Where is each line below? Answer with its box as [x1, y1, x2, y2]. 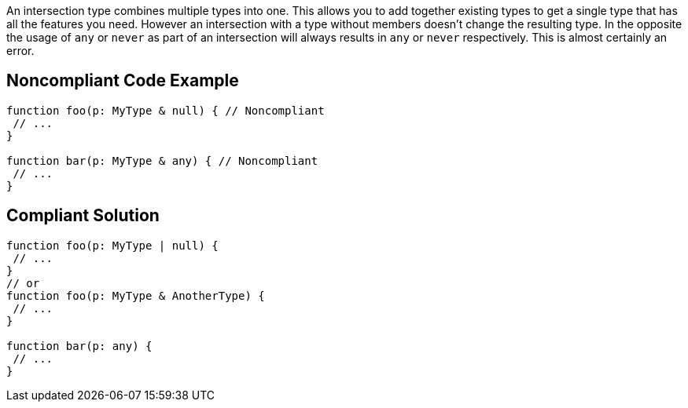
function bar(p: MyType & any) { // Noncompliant [6, 154, 318, 167]
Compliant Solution [6, 206, 160, 226]
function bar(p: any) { [6, 339, 153, 352]
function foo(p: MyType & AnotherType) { [6, 289, 265, 302]
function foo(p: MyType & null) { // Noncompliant [6, 104, 325, 117]
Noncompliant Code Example [6, 71, 239, 91]
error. [6, 44, 35, 57]
